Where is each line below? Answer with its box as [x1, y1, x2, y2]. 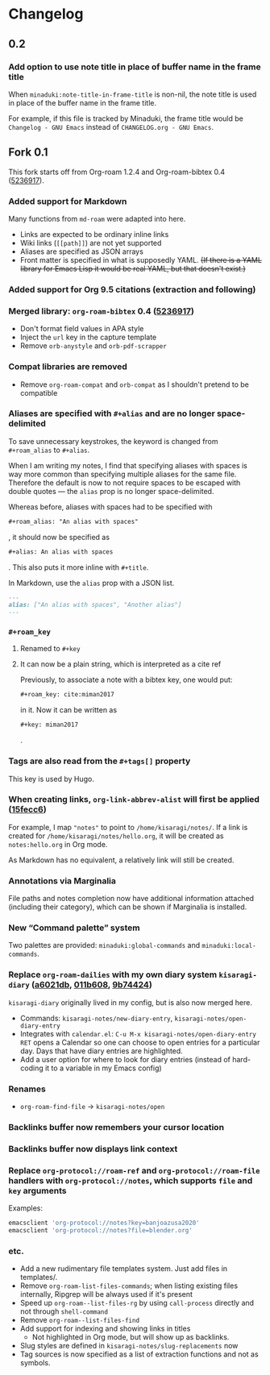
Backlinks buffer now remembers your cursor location [8, 1121, 224, 1132]
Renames [8, 1083, 46, 1095]
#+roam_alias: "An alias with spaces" [8, 517, 139, 525]
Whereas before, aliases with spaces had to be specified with [8, 501, 213, 512]
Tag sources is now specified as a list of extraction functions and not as [19, 1349, 260, 1359]
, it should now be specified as [8, 532, 110, 542]
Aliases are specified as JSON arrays [19, 247, 143, 256]
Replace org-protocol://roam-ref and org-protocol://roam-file [8, 1165, 260, 1176]
